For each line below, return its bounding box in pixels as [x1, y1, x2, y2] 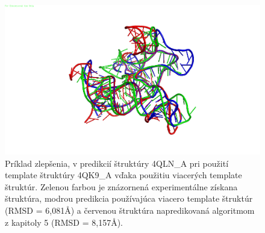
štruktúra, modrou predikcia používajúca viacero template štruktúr [5, 192, 253, 205]
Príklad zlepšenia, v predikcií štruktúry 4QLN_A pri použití [5, 157, 229, 169]
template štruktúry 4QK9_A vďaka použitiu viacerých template [5, 169, 242, 181]
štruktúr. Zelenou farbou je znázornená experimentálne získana [5, 180, 238, 193]
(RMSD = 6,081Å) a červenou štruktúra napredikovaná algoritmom [5, 204, 255, 217]
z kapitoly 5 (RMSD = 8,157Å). [5, 216, 123, 228]
